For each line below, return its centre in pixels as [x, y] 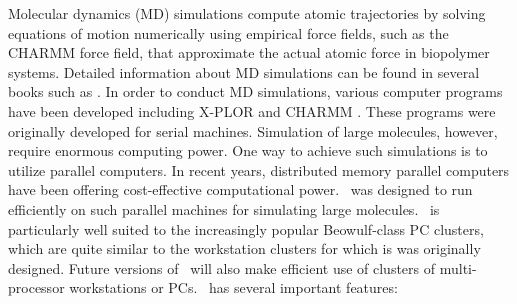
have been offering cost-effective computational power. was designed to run [240, 189]
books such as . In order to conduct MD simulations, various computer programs [255, 91]
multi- [458, 267]
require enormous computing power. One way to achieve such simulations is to [248, 150]
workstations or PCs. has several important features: [233, 287]
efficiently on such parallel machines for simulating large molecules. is [224, 208]
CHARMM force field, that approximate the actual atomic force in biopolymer [249, 52]
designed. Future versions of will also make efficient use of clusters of [222, 267]
